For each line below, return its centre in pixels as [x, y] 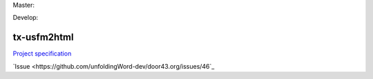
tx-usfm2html [43, 37]
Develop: [26, 18]
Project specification [42, 54]
